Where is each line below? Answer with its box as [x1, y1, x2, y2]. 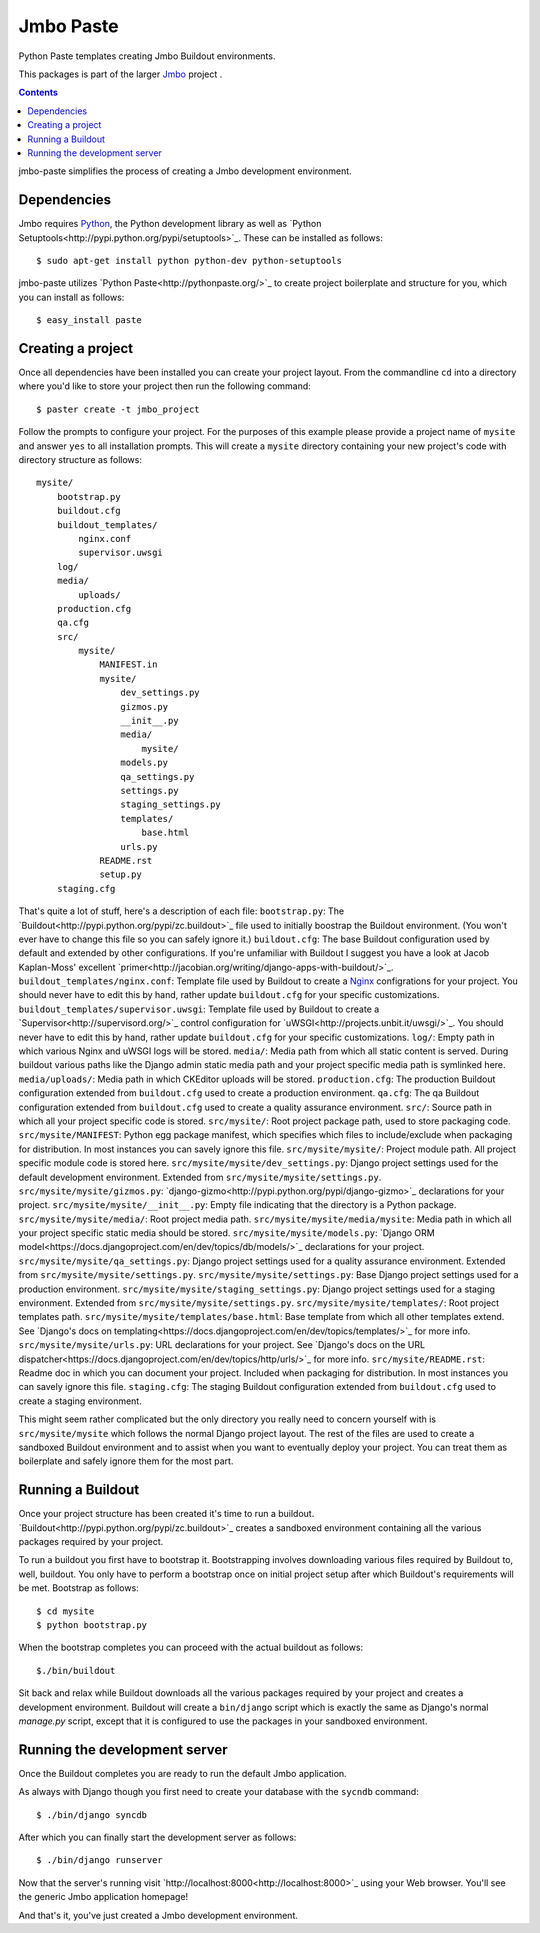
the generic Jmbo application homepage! [18, 1891, 189, 1903]
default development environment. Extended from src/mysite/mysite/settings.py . [18, 1171, 382, 1183]
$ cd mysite [36, 1605, 95, 1617]
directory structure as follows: [18, 454, 142, 465]
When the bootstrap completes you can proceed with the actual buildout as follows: [18, 1641, 364, 1654]
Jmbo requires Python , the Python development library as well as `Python [18, 218, 322, 230]
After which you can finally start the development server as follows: [18, 1831, 297, 1844]
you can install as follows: [18, 291, 125, 303]
